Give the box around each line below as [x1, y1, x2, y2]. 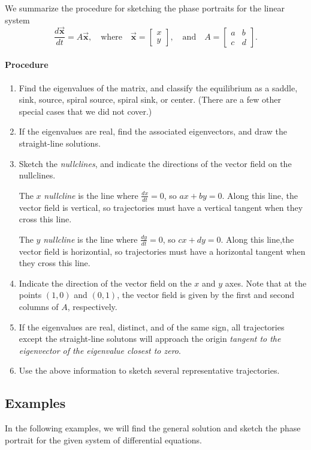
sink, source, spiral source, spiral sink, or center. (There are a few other [19, 93, 281, 106]
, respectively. [67, 300, 117, 313]
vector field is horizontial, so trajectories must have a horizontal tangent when [19, 245, 306, 257]
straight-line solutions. [19, 137, 101, 150]
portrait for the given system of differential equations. [5, 433, 203, 446]
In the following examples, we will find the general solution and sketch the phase [5, 422, 301, 434]
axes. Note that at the [225, 276, 307, 289]
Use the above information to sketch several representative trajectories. [19, 364, 280, 377]
